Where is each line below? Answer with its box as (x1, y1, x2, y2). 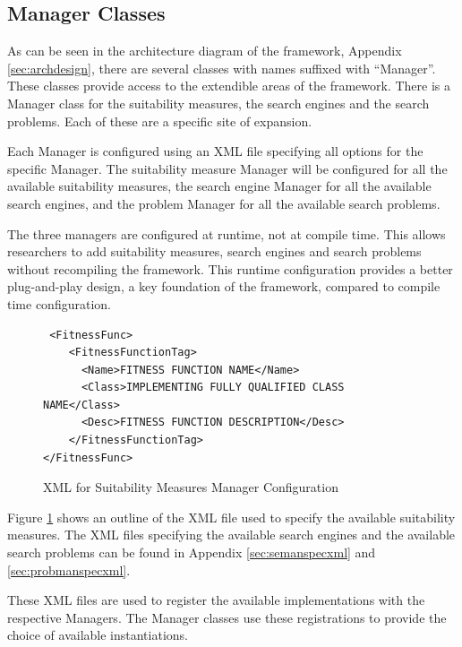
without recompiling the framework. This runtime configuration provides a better (7, 259, 453, 278)
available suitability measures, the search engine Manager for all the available (7, 177, 432, 195)
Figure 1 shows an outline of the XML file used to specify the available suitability (7, 507, 456, 526)
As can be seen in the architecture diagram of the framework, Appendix (7, 41, 402, 60)
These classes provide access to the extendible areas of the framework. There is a (7, 76, 450, 95)
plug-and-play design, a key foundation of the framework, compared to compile (7, 277, 441, 296)
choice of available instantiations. (7, 625, 188, 644)
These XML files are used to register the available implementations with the (7, 591, 425, 609)
